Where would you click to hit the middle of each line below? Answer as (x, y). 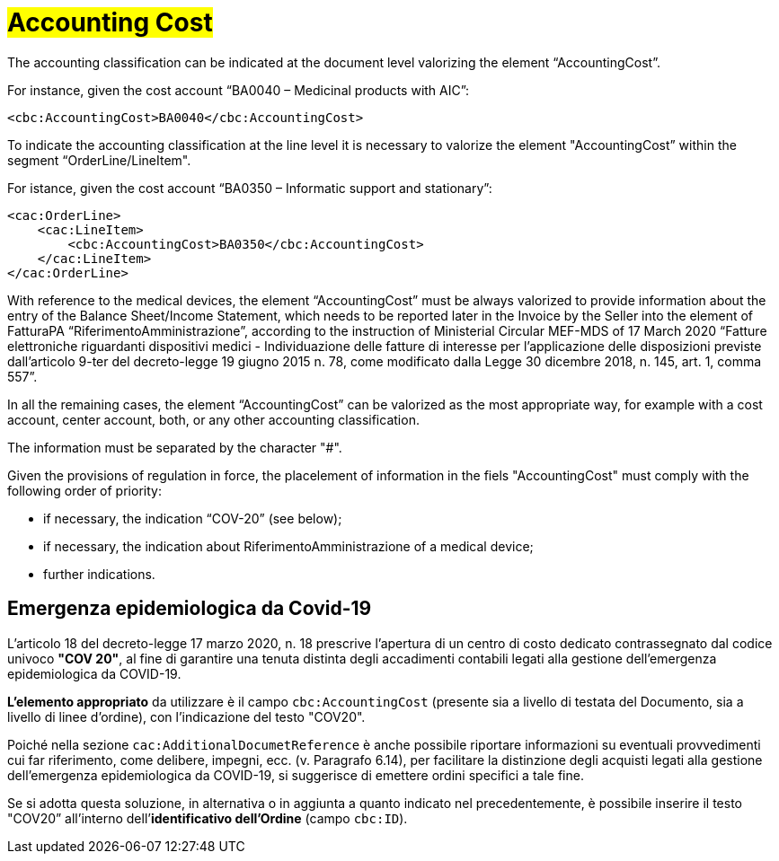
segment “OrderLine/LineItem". (99, 160)
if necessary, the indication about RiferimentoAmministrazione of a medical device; (288, 546)
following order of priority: (84, 490)
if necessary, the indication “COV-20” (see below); (193, 518)
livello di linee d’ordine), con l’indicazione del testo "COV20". (186, 716)
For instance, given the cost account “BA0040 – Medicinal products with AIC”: (239, 90)
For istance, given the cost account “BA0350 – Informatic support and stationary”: (250, 188)
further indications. (99, 574)
